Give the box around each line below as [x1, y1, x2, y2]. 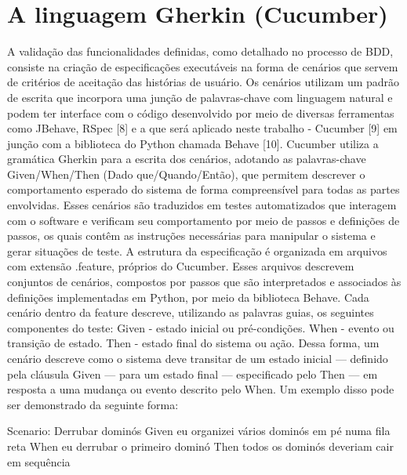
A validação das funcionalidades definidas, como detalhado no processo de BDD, [7, 43, 394, 60]
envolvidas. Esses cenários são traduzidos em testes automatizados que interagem [7, 197, 397, 213]
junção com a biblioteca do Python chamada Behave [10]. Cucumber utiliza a [7, 135, 379, 151]
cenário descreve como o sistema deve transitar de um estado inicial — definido [7, 350, 388, 366]
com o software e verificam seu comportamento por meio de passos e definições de [7, 212, 400, 228]
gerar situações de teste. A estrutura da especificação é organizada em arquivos [7, 242, 387, 259]
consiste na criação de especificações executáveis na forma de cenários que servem [7, 58, 398, 74]
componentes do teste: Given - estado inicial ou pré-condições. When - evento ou [7, 319, 394, 335]
